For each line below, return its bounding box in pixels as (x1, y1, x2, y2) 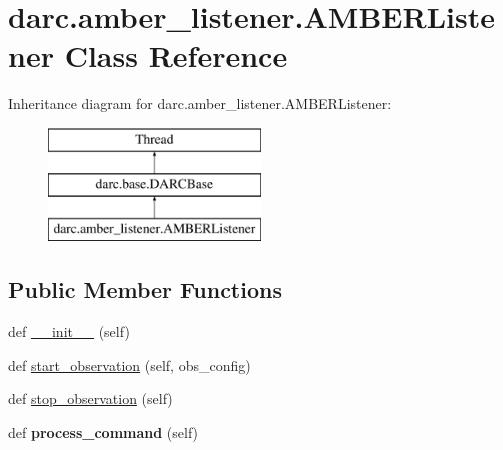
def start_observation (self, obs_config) (8, 354, 251, 375)
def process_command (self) (8, 421, 199, 442)
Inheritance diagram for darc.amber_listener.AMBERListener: (8, 93, 392, 114)
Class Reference (64, 35, 288, 76)
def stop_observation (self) (8, 388, 173, 409)
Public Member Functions (8, 274, 282, 305)
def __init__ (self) (8, 321, 130, 342)
